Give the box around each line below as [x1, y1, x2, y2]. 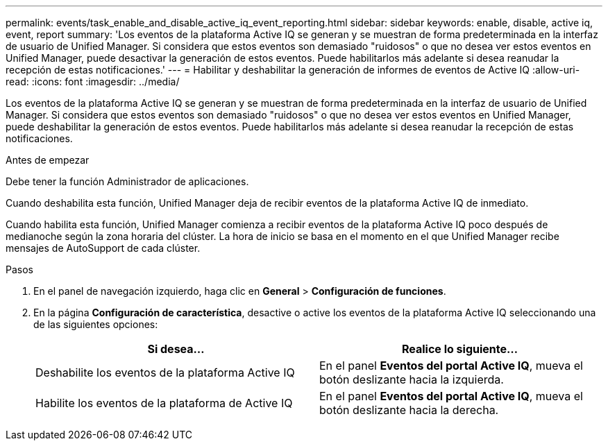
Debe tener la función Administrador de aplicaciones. [6, 175, 249, 187]
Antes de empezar [6, 154, 90, 166]
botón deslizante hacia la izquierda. [319, 372, 504, 386]
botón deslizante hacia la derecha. [319, 403, 499, 417]
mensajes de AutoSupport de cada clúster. [6, 242, 201, 254]
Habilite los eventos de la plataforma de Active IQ [35, 396, 293, 410]
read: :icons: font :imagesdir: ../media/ [6, 76, 180, 87]
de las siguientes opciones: [33, 318, 158, 330]
